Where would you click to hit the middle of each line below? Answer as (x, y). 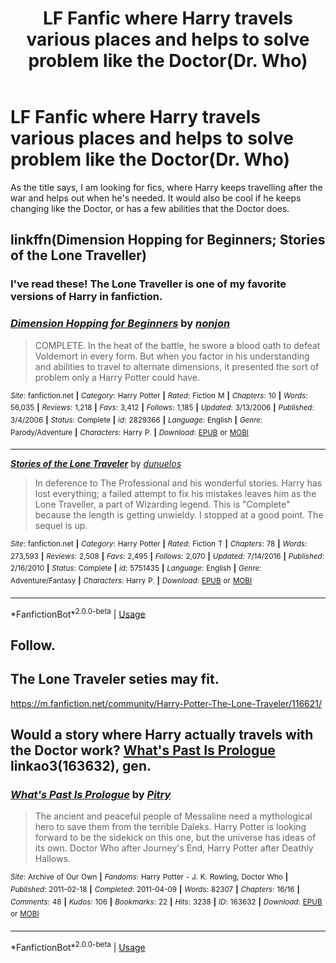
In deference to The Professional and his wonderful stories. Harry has (178, 483)
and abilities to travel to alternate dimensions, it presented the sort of (177, 366)
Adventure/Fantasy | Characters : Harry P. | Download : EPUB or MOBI (131, 581)
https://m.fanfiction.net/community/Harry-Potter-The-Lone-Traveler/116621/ (166, 703)
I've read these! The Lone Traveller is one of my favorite (148, 284)
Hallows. (52, 859)
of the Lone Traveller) (78, 255)
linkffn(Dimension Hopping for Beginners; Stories (168, 240)
